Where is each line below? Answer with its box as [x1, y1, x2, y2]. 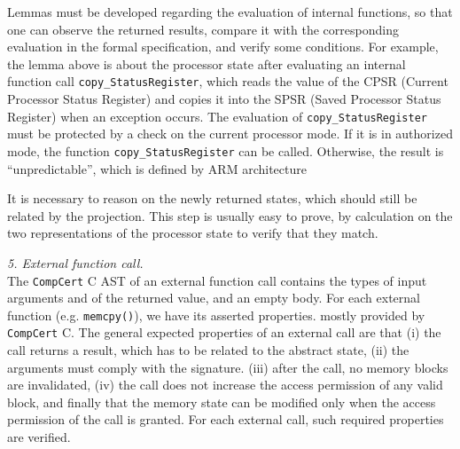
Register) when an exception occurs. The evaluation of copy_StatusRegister [7, 106, 427, 125]
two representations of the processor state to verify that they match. [7, 224, 378, 242]
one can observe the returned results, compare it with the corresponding [7, 20, 399, 38]
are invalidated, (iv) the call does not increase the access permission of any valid [7, 375, 443, 394]
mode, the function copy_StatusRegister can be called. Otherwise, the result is [7, 141, 444, 160]
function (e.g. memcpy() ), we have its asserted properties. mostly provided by [7, 305, 425, 324]
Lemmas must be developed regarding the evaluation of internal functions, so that [7, 3, 453, 20]
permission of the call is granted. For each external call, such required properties [7, 410, 444, 429]
